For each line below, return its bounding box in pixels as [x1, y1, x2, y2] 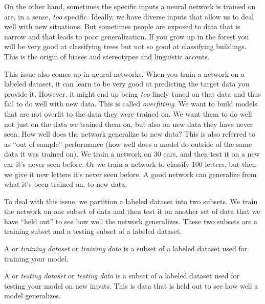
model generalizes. [4, 290, 61, 301]
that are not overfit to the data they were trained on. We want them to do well [4, 108, 252, 119]
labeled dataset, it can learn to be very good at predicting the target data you [4, 78, 249, 89]
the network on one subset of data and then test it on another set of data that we [4, 206, 260, 216]
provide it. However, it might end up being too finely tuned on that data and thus [4, 88, 261, 99]
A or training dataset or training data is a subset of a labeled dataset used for [4, 243, 248, 254]
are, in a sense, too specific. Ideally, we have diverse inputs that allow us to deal [4, 11, 254, 21]
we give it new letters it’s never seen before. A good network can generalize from [4, 168, 257, 179]
